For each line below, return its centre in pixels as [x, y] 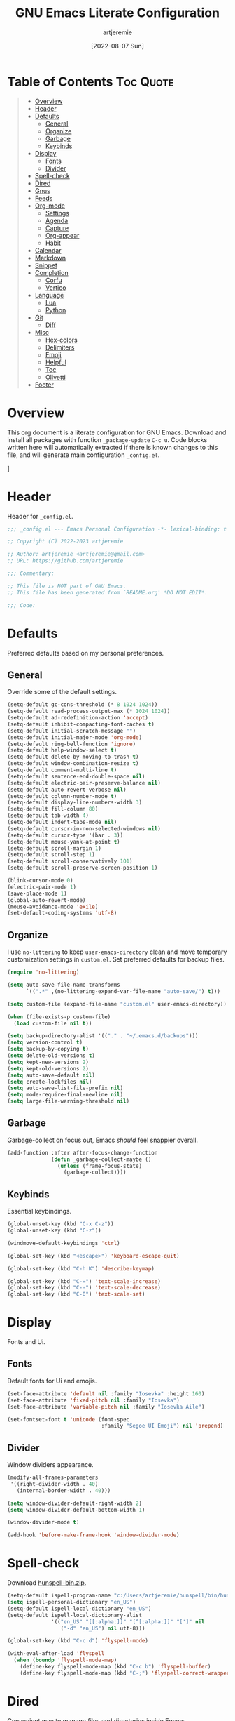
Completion [51, 272]
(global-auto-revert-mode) [47, 900]
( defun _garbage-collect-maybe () [101, 1159]
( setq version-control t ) [45, 1043]
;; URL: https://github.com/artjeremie [65, 561]
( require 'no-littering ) [43, 972]
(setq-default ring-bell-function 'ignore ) [72, 744]
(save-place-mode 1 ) [37, 893]
